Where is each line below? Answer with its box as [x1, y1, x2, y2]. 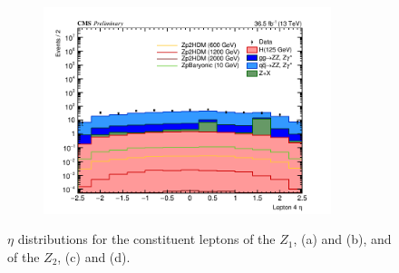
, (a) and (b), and [293, 229, 392, 249]
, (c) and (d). [57, 247, 131, 266]
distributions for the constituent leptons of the [17, 229, 276, 249]
